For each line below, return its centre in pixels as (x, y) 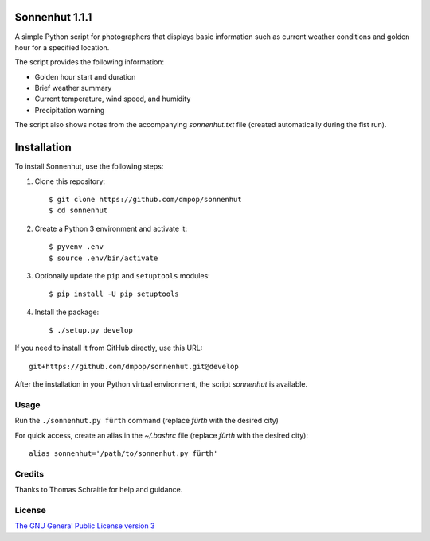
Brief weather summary (73, 88)
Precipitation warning (70, 110)
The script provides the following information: (90, 62)
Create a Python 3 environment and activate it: (111, 228)
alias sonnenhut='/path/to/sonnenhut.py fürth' (123, 454)
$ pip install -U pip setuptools (114, 294)
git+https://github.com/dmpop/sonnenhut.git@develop (134, 366)
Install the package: (67, 312)
